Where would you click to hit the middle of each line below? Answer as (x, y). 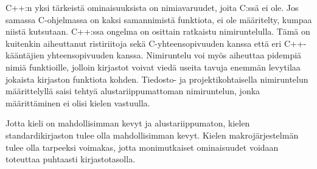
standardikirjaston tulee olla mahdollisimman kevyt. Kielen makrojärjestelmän (152, 135)
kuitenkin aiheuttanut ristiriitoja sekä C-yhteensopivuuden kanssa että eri (144, 43)
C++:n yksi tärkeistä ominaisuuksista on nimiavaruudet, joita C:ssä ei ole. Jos (152, 7)
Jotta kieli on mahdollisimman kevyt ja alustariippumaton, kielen (128, 123)
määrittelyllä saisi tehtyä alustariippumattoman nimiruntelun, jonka (133, 91)
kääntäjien (25, 55)
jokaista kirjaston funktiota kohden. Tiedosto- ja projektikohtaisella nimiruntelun (157, 79)
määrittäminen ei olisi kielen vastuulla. (78, 102)
